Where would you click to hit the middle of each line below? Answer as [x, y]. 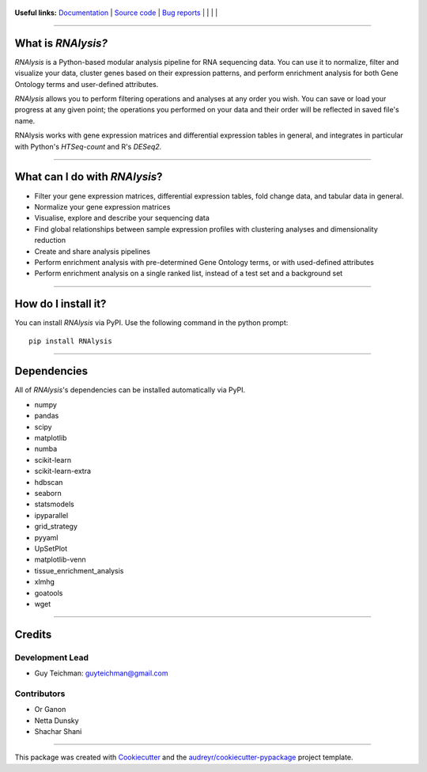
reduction [50, 240]
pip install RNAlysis [70, 341]
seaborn [48, 493]
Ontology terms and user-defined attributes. [87, 84]
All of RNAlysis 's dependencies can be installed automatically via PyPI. [130, 390]
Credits [33, 634]
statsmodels [54, 504]
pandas [47, 416]
